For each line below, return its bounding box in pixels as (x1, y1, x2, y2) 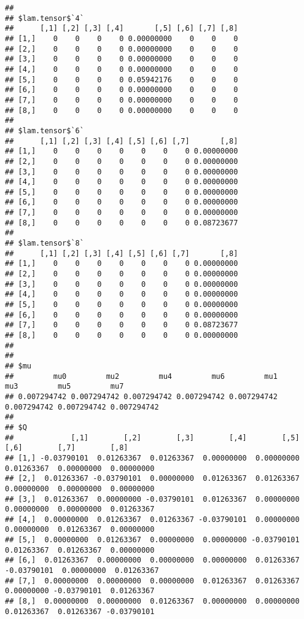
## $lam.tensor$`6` (5, 126, 84, 135)
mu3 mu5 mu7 (5, 382, 124, 391)
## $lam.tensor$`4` (5, 14, 84, 23)
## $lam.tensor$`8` (5, 239, 84, 248)
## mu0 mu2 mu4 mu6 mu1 (5, 372, 278, 381)
